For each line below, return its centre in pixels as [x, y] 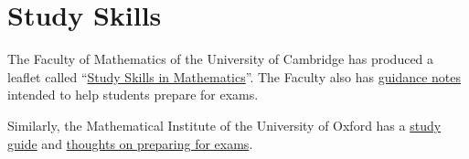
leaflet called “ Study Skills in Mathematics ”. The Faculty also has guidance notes [234, 76]
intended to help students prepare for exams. [133, 95]
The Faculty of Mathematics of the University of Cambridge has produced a [221, 59]
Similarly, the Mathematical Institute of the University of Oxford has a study [224, 125]
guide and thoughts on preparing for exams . [130, 143]
